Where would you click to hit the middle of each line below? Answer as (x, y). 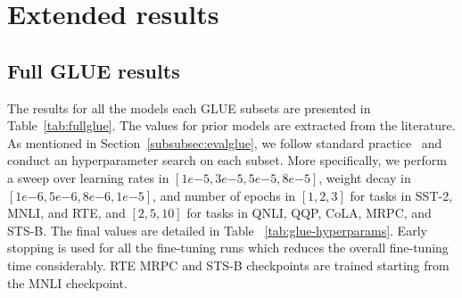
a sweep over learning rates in (88, 177)
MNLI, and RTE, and (66, 213)
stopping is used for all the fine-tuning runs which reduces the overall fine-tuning (228, 248)
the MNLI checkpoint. (67, 282)
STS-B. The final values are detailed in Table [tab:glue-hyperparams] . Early (217, 230)
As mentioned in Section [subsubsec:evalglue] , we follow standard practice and (225, 142)
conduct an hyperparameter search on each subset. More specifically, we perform (227, 160)
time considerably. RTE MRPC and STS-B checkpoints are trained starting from (228, 265)
